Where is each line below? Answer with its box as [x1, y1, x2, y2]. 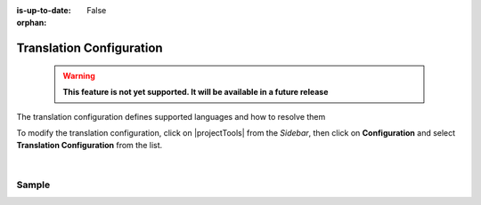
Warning [62, 70, 95, 81]
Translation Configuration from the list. [16, 140, 163, 151]
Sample [16, 178, 51, 191]
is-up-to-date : [16, 5, 71, 15]
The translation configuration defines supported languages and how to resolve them [16, 111, 326, 122]
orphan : [16, 18, 47, 28]
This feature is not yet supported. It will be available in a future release [62, 87, 329, 98]
